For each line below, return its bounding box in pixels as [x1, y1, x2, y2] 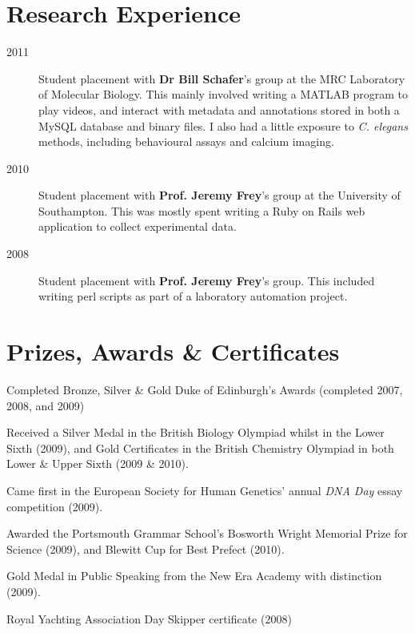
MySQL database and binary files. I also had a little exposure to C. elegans [38, 117, 408, 134]
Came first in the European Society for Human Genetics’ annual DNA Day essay [6, 482, 403, 498]
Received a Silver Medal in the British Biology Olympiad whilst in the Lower [6, 424, 385, 441]
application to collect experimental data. [38, 218, 237, 235]
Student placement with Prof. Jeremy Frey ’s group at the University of [38, 187, 401, 204]
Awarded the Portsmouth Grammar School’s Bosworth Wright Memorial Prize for [6, 525, 408, 542]
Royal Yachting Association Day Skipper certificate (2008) [6, 610, 292, 627]
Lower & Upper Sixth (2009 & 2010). [6, 455, 189, 472]
